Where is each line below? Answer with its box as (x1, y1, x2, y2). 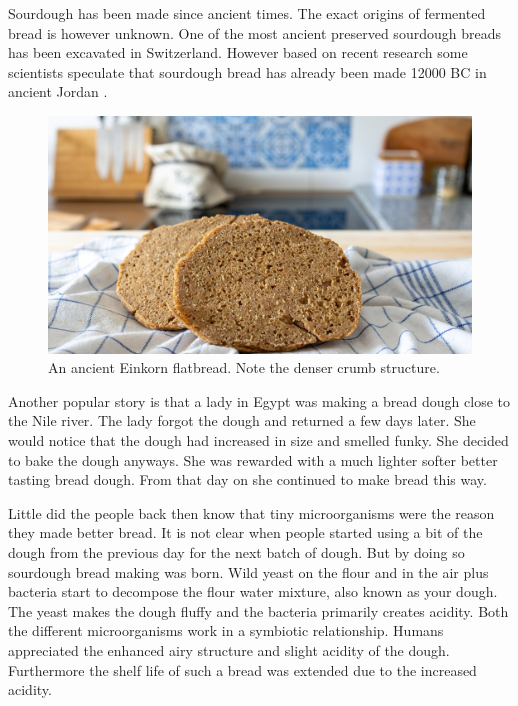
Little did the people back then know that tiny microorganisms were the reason (8, 502, 495, 523)
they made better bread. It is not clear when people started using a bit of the (8, 522, 483, 543)
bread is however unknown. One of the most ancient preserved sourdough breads (8, 22, 501, 43)
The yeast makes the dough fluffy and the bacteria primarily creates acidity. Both (8, 600, 509, 621)
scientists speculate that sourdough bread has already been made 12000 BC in (8, 61, 487, 82)
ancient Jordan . (8, 81, 108, 102)
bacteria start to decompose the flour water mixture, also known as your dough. (8, 581, 498, 602)
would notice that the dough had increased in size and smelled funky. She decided (8, 430, 509, 451)
